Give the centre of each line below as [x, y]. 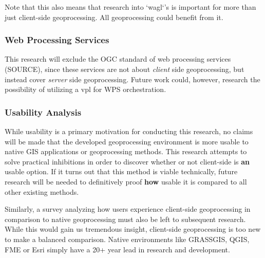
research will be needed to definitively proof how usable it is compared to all [126, 181]
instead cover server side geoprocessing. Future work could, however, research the [132, 79]
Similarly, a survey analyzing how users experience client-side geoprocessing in [128, 209]
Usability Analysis [43, 112]
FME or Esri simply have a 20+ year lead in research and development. [117, 249]
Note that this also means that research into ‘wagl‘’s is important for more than [130, 7]
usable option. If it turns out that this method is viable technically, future [121, 171]
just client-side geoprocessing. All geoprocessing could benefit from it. [114, 17]
